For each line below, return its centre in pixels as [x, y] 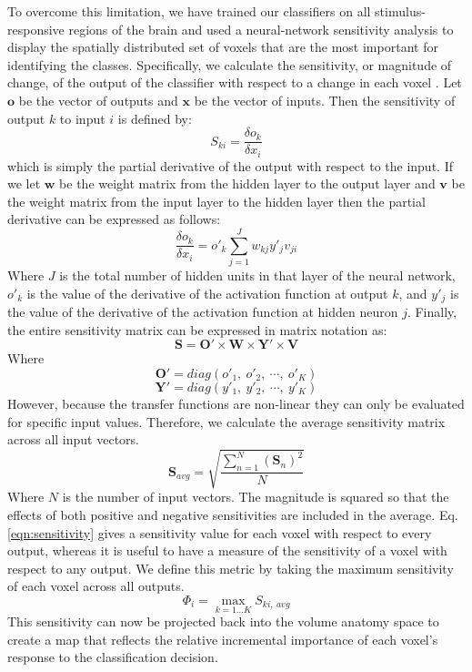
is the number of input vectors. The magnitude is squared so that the [256, 497]
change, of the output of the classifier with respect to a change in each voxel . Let [235, 82]
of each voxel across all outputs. [96, 586]
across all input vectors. [73, 439]
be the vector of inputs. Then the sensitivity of [325, 100]
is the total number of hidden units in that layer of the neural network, [257, 275]
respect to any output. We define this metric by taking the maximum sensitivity [231, 568]
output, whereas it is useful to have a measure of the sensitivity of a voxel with [227, 550]
